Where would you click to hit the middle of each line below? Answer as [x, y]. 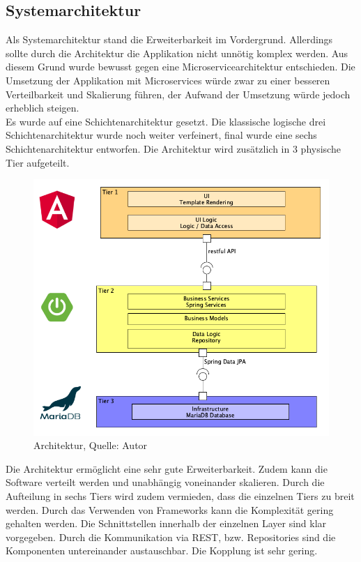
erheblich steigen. [43, 108]
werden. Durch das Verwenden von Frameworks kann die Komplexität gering [170, 509]
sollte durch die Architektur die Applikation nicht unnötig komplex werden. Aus [177, 53]
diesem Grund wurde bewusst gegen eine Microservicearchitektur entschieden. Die [180, 67]
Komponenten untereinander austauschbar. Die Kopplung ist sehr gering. [162, 550]
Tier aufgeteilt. [38, 162]
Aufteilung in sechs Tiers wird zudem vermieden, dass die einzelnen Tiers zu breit [180, 496]
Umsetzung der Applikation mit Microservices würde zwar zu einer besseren [168, 80]
